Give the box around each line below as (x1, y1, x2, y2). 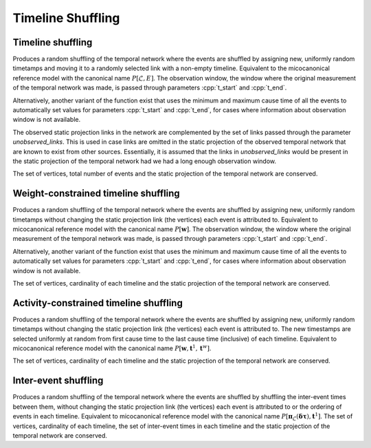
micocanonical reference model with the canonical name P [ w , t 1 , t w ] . (12, 343, 212, 352)
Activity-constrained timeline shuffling (12, 297, 183, 309)
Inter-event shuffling (12, 375, 104, 387)
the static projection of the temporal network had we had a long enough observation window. (12, 157, 277, 165)
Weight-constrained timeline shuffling (12, 188, 180, 200)
